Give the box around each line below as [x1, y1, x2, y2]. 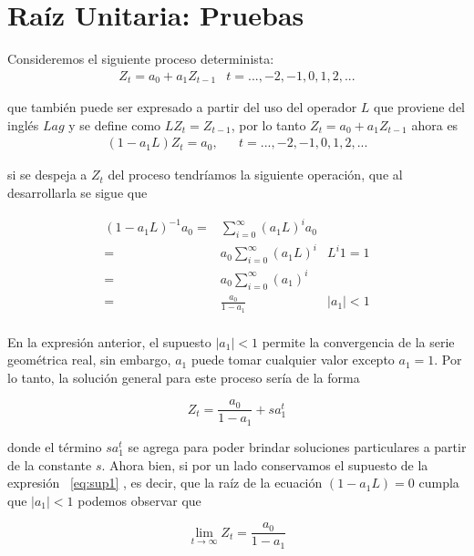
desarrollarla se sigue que [7, 183, 148, 202]
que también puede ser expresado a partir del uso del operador [7, 98, 357, 117]
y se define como [68, 115, 161, 134]
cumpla [418, 473, 459, 492]
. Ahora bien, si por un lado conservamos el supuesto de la [101, 455, 428, 474]
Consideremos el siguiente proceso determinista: [7, 49, 274, 68]
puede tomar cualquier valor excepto [191, 350, 395, 369]
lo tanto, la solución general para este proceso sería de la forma [7, 367, 360, 386]
